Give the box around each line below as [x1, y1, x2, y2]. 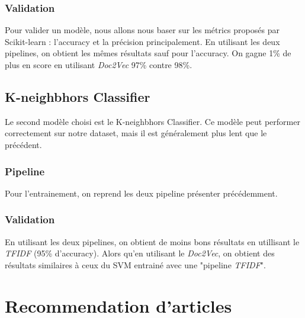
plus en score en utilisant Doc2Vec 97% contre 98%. [5, 59, 192, 70]
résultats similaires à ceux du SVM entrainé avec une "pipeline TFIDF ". [5, 258, 266, 271]
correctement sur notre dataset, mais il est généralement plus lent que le [5, 127, 267, 139]
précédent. [5, 138, 42, 150]
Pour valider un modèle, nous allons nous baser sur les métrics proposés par [5, 24, 280, 36]
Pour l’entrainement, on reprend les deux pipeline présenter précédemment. [5, 187, 278, 199]
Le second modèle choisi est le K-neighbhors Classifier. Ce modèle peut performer [5, 115, 300, 127]
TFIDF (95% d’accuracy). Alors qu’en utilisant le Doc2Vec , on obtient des [5, 247, 275, 259]
